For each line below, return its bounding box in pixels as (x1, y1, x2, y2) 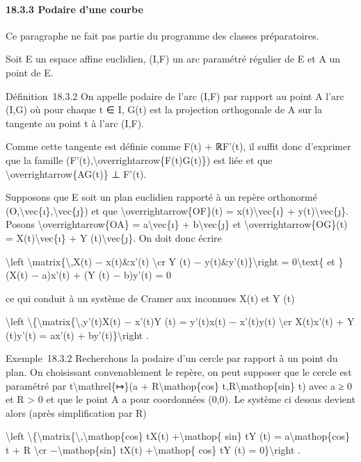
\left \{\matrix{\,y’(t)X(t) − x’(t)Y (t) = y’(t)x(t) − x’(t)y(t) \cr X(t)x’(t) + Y (6, 314, 355, 329)
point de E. (6, 65, 54, 79)
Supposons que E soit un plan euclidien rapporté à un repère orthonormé (6, 190, 317, 204)
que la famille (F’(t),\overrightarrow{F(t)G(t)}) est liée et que (6, 152, 273, 167)
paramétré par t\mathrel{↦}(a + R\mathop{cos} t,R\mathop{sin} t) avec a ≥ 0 (6, 378, 353, 393)
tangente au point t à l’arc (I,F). (6, 115, 144, 130)
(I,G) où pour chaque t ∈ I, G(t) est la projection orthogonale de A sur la (6, 102, 323, 117)
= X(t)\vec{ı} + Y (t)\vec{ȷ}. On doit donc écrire (6, 230, 222, 245)
